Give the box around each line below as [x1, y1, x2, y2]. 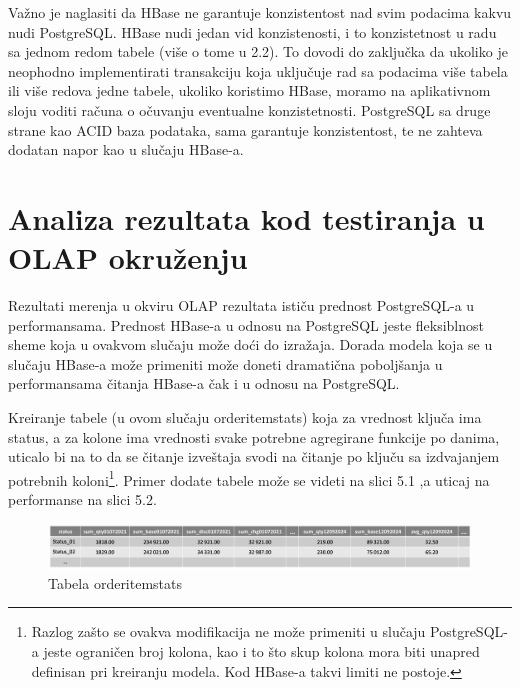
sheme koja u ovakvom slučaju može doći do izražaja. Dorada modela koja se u [8, 334, 493, 355]
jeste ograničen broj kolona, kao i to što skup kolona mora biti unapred [43, 640, 480, 661]
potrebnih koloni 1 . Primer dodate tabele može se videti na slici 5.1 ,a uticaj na [8, 466, 490, 490]
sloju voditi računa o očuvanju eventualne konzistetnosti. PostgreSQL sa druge [8, 99, 491, 120]
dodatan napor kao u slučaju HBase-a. [8, 139, 244, 160]
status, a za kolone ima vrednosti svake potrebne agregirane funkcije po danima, [8, 426, 500, 447]
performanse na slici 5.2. [8, 489, 157, 510]
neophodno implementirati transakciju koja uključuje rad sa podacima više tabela [8, 60, 508, 81]
